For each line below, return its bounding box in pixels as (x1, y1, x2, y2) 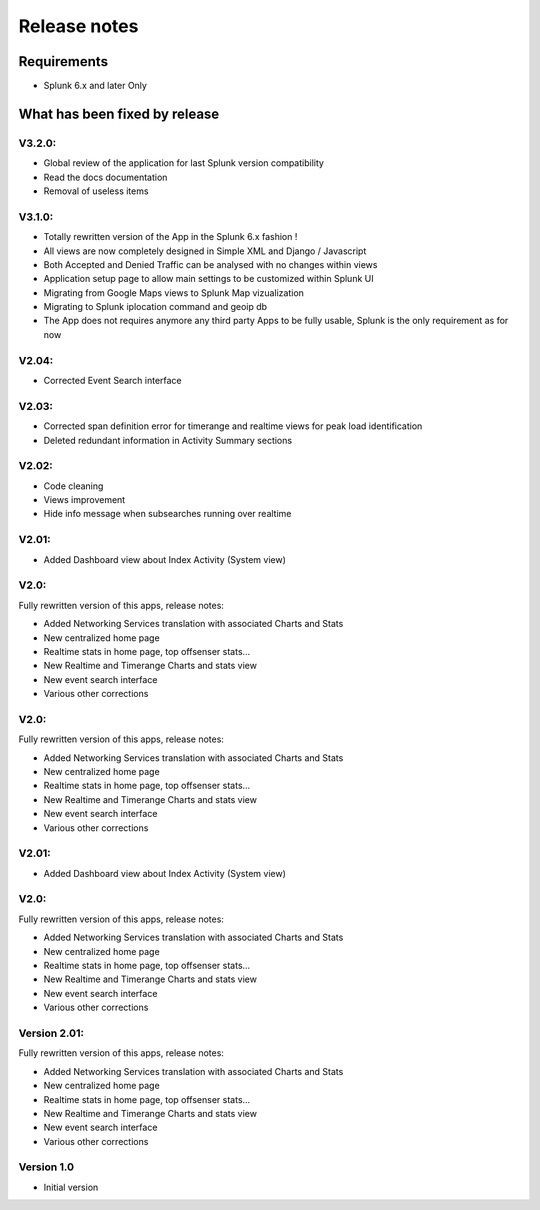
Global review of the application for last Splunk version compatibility (43, 157, 325, 169)
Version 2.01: (18, 1026, 85, 1040)
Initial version (43, 1181, 99, 1193)
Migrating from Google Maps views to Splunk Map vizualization (43, 286, 305, 299)
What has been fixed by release (18, 105, 220, 122)
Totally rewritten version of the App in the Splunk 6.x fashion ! (43, 231, 298, 243)
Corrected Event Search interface (43, 375, 182, 387)
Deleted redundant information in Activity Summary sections (43, 434, 293, 446)
